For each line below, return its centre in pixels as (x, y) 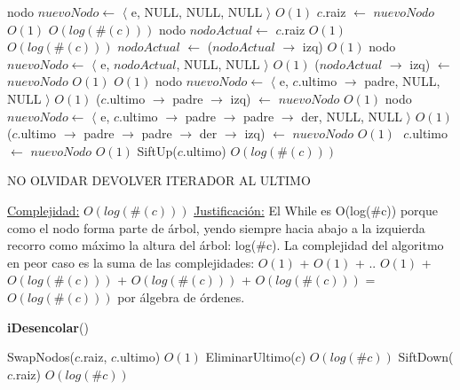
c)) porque (409, 210)
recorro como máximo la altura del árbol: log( (132, 245)
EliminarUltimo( (250, 357)
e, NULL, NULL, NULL (197, 12)
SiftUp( (157, 150)
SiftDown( (426, 357)
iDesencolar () (48, 327)
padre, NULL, (402, 81)
